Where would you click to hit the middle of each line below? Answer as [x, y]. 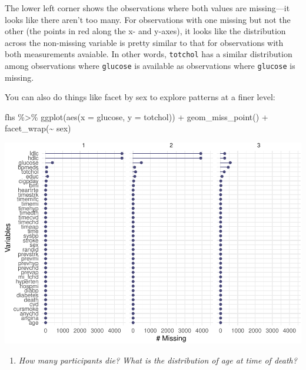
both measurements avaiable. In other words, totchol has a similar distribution [149, 54]
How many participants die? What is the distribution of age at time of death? [158, 360]
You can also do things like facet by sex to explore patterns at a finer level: [140, 97]
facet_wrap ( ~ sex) [38, 128]
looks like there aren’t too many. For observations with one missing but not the [148, 19]
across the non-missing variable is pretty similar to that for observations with [144, 42]
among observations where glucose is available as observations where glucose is [150, 66]
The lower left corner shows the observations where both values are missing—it [147, 8]
